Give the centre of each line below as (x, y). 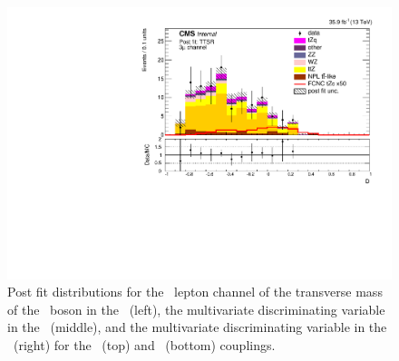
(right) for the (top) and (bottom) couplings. (144, 345)
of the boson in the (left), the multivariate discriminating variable (196, 309)
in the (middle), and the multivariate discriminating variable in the (197, 327)
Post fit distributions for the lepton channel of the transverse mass (195, 292)
